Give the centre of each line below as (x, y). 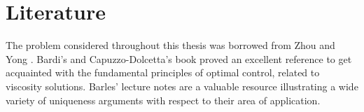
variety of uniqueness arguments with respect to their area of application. (163, 100)
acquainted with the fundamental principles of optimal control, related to (163, 72)
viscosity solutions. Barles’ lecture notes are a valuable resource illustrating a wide (182, 86)
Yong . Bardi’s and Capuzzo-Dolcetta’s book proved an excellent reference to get (179, 58)
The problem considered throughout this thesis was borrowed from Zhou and (170, 45)
